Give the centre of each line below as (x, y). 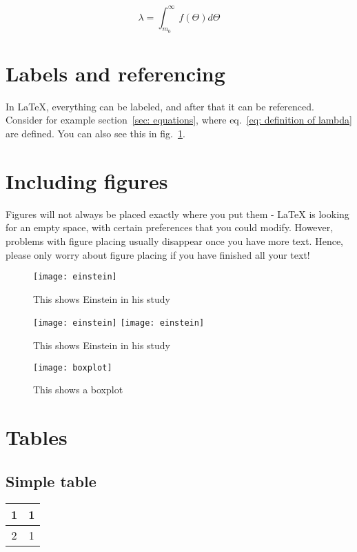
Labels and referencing (115, 73)
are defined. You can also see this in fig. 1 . (95, 134)
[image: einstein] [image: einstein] (119, 323)
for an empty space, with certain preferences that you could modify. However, (170, 227)
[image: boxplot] (73, 367)
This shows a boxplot (78, 390)
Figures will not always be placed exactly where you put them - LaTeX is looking (177, 214)
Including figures (87, 180)
